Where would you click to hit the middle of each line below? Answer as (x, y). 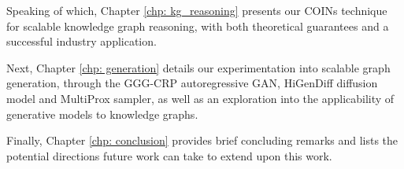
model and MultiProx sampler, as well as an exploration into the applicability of (200, 98)
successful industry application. (82, 41)
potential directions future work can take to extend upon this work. (169, 155)
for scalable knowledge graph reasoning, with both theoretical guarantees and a (198, 26)
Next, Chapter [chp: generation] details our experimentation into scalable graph (198, 67)
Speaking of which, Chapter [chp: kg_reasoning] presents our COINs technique (197, 10)
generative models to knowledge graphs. (102, 114)
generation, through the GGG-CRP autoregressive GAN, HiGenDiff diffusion (192, 83)
